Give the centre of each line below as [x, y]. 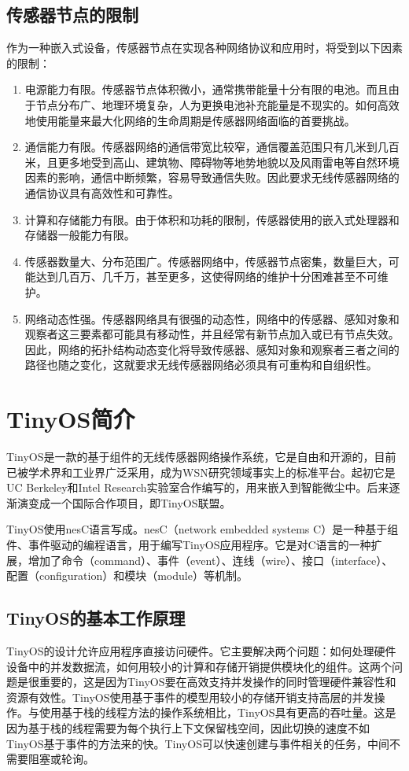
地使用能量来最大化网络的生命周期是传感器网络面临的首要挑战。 [190, 120]
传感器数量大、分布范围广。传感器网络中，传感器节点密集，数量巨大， [206, 261]
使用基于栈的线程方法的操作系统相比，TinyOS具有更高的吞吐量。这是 [217, 712]
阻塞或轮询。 [61, 759]
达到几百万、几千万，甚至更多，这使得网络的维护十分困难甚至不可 [206, 277]
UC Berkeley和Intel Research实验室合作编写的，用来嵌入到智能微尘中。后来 [198, 487]
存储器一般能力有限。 [80, 235]
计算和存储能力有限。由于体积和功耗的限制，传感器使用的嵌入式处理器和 [212, 219]
